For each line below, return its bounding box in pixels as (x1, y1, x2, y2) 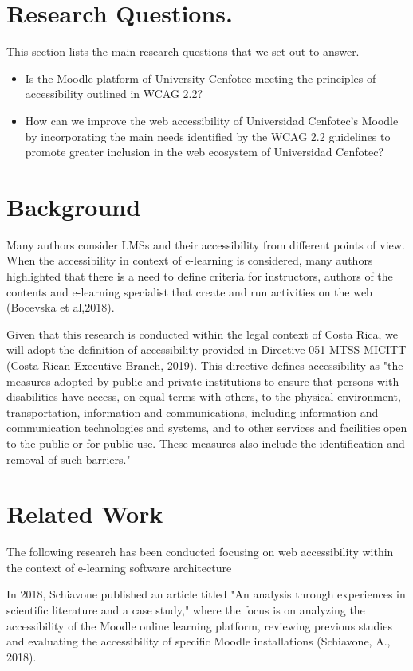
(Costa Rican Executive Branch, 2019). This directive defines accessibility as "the (6, 356, 403, 373)
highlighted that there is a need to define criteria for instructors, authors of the (6, 268, 393, 284)
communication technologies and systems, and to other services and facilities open (6, 419, 407, 436)
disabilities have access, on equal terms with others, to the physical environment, (6, 388, 401, 405)
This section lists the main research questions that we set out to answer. (6, 43, 360, 60)
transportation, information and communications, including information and (6, 403, 379, 420)
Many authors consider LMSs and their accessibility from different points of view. (6, 236, 405, 253)
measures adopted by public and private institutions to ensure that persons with (6, 372, 399, 389)
